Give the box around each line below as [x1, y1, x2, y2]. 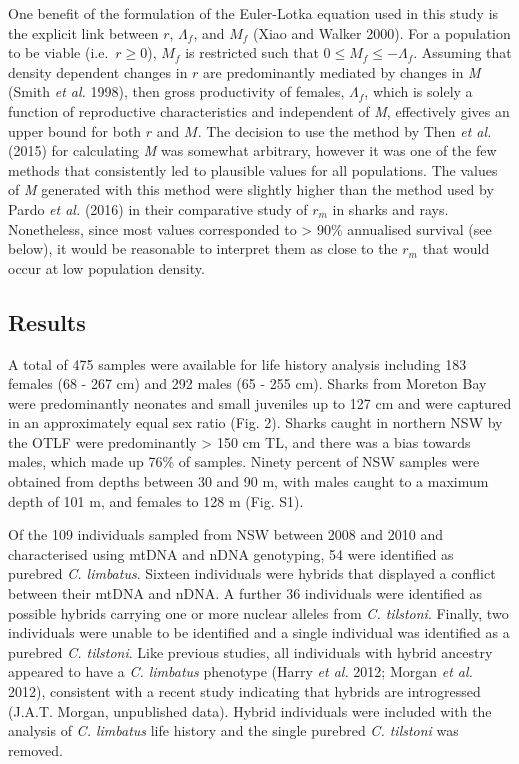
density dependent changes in [8, 61, 188, 82]
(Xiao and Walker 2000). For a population [253, 22, 511, 43]
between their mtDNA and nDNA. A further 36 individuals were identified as [8, 583, 482, 604]
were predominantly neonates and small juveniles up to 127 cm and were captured [8, 392, 512, 413]
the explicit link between [8, 22, 159, 43]
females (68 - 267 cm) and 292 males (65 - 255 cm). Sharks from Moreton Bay [8, 373, 487, 394]
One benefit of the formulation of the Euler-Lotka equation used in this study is [8, 3, 499, 23]
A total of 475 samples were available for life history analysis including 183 [8, 353, 467, 374]
